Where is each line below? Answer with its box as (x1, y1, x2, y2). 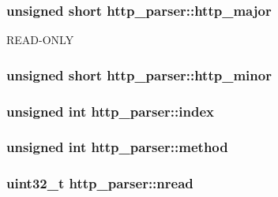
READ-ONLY (6, 32, 74, 48)
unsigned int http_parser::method (6, 137, 228, 157)
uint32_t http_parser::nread (6, 173, 193, 193)
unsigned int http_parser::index (6, 101, 214, 121)
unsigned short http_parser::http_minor (6, 65, 272, 84)
